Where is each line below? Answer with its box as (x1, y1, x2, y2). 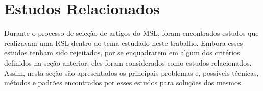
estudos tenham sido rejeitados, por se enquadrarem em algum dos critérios (4, 47, 240, 58)
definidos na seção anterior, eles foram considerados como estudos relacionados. (4, 57, 252, 68)
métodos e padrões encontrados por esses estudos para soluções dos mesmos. (4, 77, 243, 88)
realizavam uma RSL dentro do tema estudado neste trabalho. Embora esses (4, 37, 243, 48)
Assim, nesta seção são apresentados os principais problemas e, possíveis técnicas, (4, 67, 259, 78)
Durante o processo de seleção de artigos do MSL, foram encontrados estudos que (4, 27, 259, 38)
